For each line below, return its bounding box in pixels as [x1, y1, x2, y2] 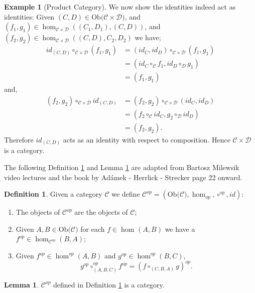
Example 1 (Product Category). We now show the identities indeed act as [4, 2, 236, 12]
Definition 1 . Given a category [4, 189, 102, 199]
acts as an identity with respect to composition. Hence [63, 134, 230, 144]
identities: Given [4, 11, 55, 22]
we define [111, 189, 140, 199]
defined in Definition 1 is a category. [53, 279, 165, 289]
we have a [165, 223, 195, 234]
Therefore [4, 134, 34, 144]
